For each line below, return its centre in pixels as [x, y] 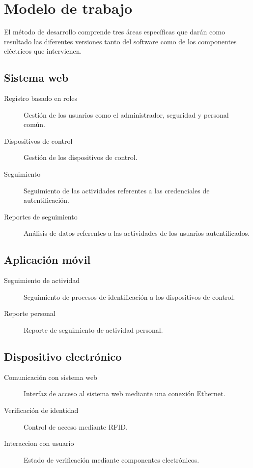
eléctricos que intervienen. [43, 51]
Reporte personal [30, 313]
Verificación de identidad [41, 410]
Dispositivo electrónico [63, 357]
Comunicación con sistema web [51, 377]
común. [34, 124]
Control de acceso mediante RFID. [76, 426]
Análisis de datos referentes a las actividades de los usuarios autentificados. [137, 233]
